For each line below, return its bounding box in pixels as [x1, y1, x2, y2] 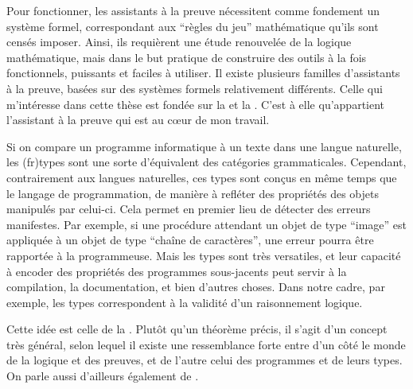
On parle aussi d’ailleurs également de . [6, 368, 199, 384]
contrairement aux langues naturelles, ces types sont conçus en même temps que [6, 169, 397, 185]
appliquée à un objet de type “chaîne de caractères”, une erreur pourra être [6, 231, 374, 248]
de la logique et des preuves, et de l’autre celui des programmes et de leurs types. [6, 352, 403, 368]
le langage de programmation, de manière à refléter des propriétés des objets [6, 185, 379, 201]
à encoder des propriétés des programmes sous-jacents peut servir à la [6, 263, 347, 279]
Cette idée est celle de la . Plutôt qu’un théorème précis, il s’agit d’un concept [6, 321, 388, 337]
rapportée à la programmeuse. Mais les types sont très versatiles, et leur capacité [6, 247, 401, 263]
